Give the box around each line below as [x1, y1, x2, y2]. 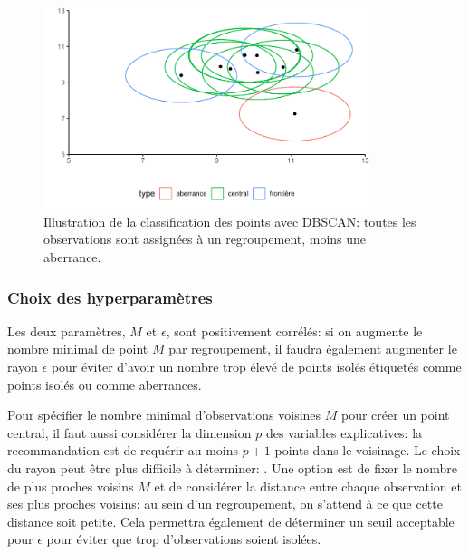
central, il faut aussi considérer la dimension [7, 423, 252, 442]
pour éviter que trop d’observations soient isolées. [46, 530, 321, 549]
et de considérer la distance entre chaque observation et [154, 476, 462, 495]
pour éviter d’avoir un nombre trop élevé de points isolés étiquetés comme [51, 357, 462, 376]
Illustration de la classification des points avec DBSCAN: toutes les [43, 211, 416, 230]
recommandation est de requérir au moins [7, 441, 239, 460]
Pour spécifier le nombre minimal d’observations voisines [7, 405, 321, 424]
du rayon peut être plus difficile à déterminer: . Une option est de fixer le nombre [7, 458, 457, 477]
